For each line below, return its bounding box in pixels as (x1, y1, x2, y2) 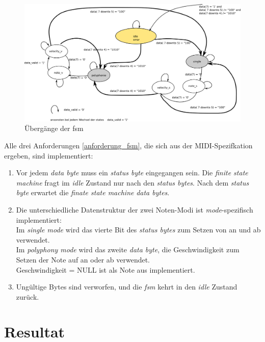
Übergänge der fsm (24, 123, 84, 134)
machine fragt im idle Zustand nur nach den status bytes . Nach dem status (16, 177, 249, 188)
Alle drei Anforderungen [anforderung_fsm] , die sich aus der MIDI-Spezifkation (4, 140, 253, 150)
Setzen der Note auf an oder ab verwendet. (16, 254, 150, 265)
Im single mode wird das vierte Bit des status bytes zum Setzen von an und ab (16, 224, 261, 235)
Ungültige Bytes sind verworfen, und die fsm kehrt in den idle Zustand (16, 281, 237, 292)
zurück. (16, 291, 39, 302)
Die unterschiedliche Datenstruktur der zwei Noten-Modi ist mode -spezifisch (16, 204, 253, 215)
